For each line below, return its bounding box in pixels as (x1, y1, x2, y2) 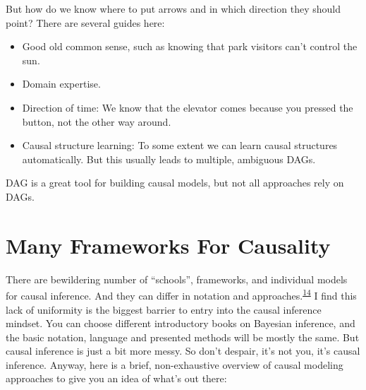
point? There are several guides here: (6, 15, 165, 30)
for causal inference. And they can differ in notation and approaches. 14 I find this (6, 286, 357, 302)
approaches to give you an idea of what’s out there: (6, 371, 227, 386)
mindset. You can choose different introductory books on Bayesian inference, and (6, 316, 355, 331)
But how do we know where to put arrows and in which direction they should (6, 1, 341, 16)
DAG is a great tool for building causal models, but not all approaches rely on (6, 175, 344, 190)
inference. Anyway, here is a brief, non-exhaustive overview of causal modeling (6, 357, 343, 372)
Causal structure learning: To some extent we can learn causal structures (22, 138, 338, 153)
